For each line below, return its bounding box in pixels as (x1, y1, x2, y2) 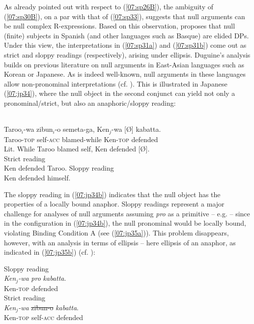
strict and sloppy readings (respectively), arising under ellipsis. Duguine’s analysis (4, 49, 251, 59)
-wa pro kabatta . (18, 273, 66, 283)
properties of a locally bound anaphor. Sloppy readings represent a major (4, 199, 225, 209)
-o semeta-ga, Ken (55, 124, 110, 134)
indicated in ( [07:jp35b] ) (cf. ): (4, 247, 95, 257)
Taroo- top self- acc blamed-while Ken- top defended (4, 134, 158, 144)
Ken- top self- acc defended (4, 312, 84, 323)
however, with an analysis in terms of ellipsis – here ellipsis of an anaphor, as (4, 237, 236, 247)
